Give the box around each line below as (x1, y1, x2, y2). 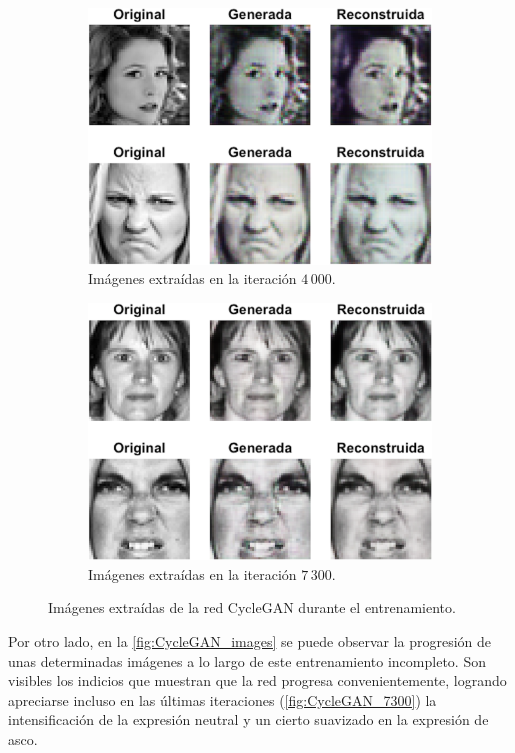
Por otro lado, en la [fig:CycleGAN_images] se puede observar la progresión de (8, 630, 492, 651)
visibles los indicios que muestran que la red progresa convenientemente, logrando (8, 670, 507, 691)
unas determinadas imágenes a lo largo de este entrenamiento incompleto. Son (8, 650, 486, 671)
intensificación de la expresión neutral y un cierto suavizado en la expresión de (8, 709, 489, 730)
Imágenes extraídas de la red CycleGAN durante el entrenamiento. (48, 597, 456, 618)
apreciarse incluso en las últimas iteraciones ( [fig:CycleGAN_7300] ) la (8, 689, 437, 710)
